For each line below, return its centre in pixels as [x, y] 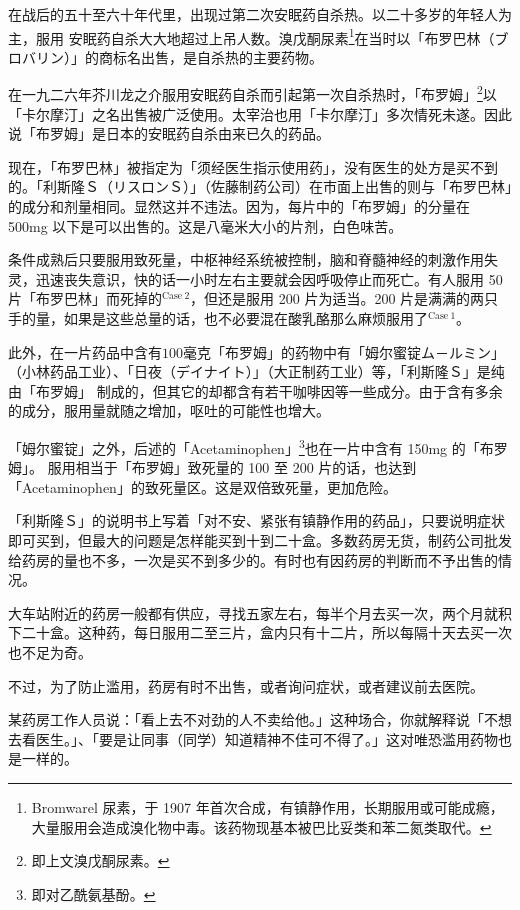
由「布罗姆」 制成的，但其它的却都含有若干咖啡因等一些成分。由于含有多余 [255, 390]
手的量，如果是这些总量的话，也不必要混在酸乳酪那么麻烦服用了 [218, 318]
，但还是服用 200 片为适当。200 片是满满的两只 [344, 298]
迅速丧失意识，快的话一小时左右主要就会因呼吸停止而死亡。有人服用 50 [269, 278]
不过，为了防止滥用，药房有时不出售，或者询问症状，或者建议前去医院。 [246, 685]
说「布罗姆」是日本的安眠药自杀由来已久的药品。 [169, 133]
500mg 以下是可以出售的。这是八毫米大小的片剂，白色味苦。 [205, 225]
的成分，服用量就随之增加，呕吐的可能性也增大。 [169, 410]
